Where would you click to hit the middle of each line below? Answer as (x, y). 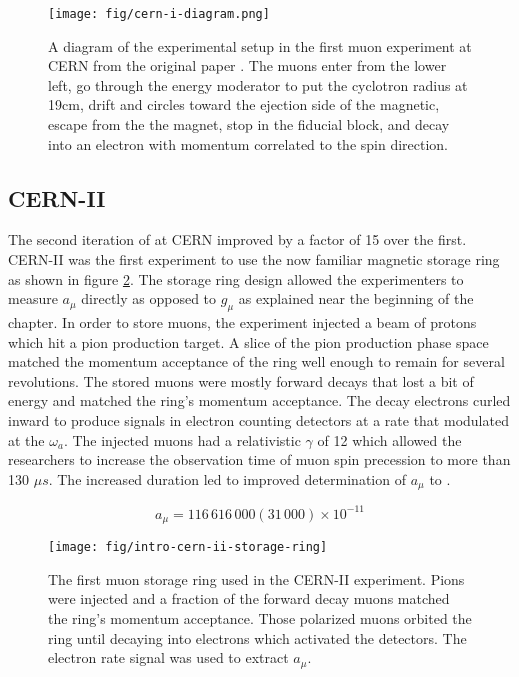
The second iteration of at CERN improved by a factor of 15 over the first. (237, 239)
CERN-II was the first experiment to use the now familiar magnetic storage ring (254, 259)
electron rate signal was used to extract (168, 657)
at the (26, 439)
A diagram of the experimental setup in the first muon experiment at (260, 45)
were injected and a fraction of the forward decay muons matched (249, 598)
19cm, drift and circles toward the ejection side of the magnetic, (244, 104)
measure (33, 298)
